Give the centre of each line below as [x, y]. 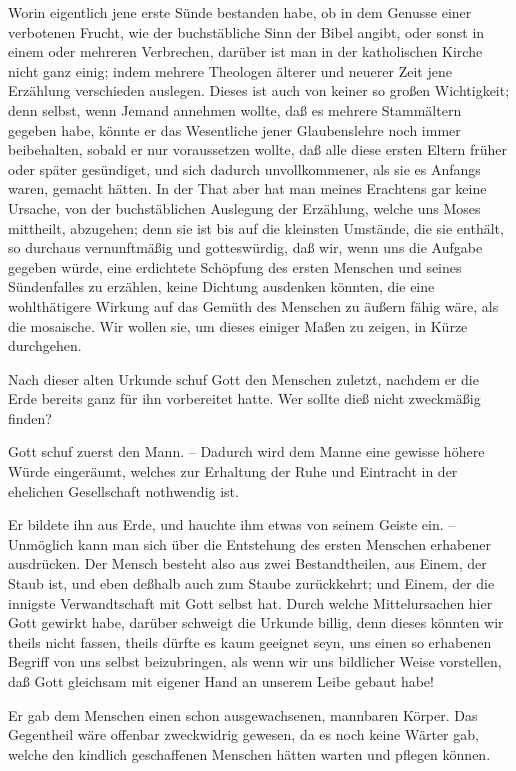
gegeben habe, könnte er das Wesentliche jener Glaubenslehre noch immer [234, 129]
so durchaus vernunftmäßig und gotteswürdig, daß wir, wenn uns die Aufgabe [245, 247]
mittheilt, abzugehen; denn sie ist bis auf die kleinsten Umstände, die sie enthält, [256, 227]
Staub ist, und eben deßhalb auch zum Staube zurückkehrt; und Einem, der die [251, 583]
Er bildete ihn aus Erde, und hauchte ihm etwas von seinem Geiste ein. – [232, 524]
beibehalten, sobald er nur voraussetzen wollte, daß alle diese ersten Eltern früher [258, 149]
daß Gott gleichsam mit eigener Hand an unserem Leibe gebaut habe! [221, 681]
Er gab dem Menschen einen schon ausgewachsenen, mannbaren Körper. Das [243, 714]
